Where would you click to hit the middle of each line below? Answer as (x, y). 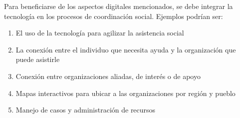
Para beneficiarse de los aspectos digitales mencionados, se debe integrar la (119, 6)
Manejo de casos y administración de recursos (86, 110)
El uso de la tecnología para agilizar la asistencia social (100, 33)
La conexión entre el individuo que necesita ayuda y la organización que (126, 49)
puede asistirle (38, 59)
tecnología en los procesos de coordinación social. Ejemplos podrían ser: (114, 16)
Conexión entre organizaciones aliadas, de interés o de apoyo (108, 76)
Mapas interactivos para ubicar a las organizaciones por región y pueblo (125, 93)
